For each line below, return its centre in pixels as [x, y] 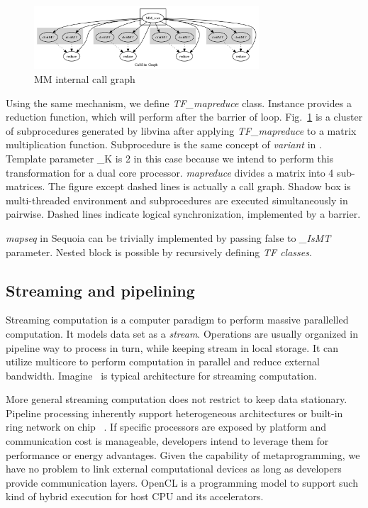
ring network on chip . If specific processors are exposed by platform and [166, 427]
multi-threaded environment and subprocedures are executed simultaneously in [177, 200]
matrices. [26, 186]
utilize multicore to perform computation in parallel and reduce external [163, 361]
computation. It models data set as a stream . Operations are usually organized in [182, 333]
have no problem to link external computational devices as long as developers [174, 469]
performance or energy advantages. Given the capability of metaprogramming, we [183, 454]
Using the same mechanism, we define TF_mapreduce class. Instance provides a [179, 103]
